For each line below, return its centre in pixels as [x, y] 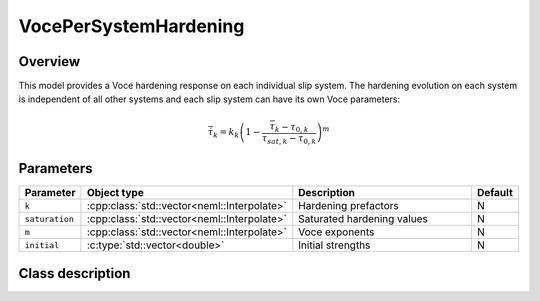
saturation [49, 218]
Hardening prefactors [348, 206]
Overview [49, 61]
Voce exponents [336, 232]
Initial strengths [334, 245]
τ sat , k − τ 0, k [289, 139]
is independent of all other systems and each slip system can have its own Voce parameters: [209, 99]
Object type [115, 193]
